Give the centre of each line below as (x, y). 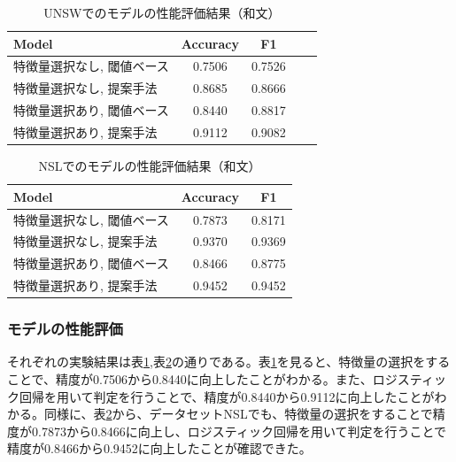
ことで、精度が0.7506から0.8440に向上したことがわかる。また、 (190, 378)
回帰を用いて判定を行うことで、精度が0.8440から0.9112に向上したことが (227, 396)
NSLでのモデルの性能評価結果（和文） (150, 166)
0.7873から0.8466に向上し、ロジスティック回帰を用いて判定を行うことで (239, 431)
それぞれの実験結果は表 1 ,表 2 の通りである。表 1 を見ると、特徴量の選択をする (229, 362)
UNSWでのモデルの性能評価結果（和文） (162, 12)
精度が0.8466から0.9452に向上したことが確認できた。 (159, 448)
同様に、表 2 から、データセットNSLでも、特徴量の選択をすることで (238, 414)
